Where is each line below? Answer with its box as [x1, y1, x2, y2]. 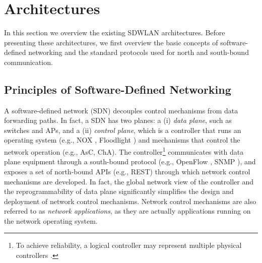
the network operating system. [4, 215, 98, 226]
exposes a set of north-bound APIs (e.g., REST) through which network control [4, 166, 250, 176]
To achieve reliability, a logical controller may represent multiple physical [16, 240, 242, 250]
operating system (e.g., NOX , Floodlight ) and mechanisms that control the [4, 135, 240, 145]
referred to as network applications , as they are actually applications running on [4, 206, 251, 216]
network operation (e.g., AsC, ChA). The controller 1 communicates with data [4, 145, 244, 157]
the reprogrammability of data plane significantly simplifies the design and [4, 186, 234, 196]
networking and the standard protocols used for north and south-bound [28, 47, 249, 57]
